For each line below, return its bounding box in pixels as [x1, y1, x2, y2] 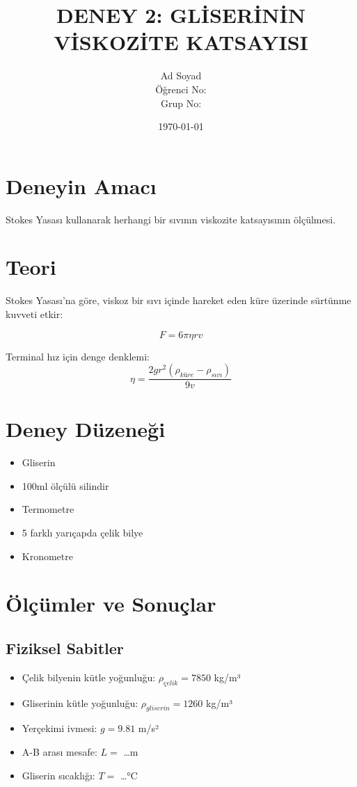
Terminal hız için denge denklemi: [6, 349, 150, 363]
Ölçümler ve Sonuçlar [6, 589, 216, 618]
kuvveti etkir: [6, 306, 63, 321]
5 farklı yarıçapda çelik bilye [22, 525, 143, 540]
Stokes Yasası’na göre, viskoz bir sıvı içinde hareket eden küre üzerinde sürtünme [6, 293, 351, 308]
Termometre [22, 502, 74, 516]
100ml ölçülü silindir [22, 478, 109, 493]
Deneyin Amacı [6, 171, 157, 200]
